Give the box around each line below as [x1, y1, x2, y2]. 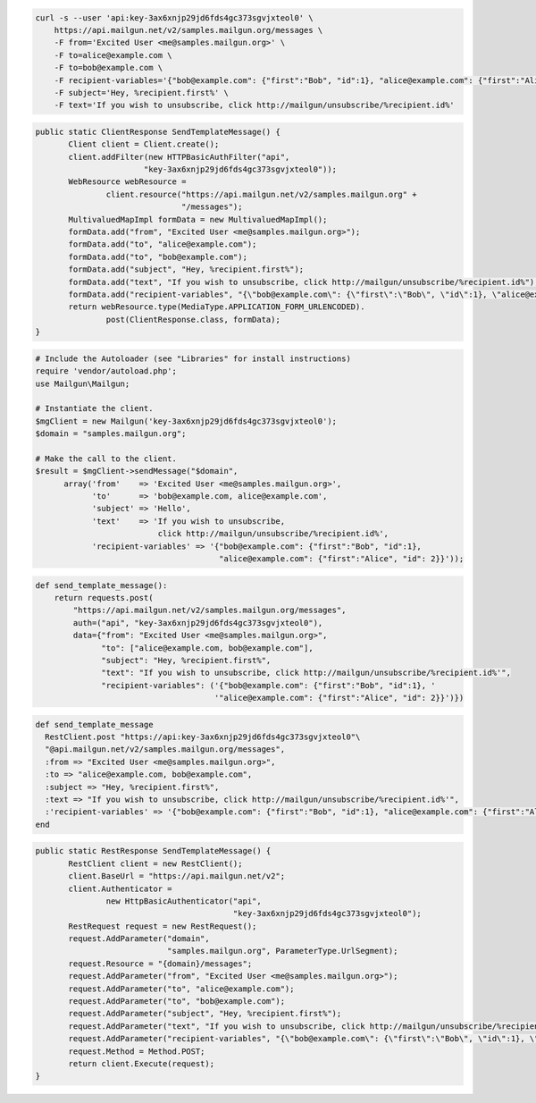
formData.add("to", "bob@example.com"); [68, 251, 247, 262]
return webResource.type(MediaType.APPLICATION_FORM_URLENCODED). [68, 302, 365, 312]
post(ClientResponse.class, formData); [105, 314, 281, 324]
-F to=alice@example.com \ [54, 50, 173, 60]
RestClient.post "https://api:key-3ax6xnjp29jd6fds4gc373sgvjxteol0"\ [45, 732, 361, 742]
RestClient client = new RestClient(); [68, 858, 243, 869]
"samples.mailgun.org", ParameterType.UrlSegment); [166, 946, 398, 956]
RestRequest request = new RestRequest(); [68, 921, 257, 931]
